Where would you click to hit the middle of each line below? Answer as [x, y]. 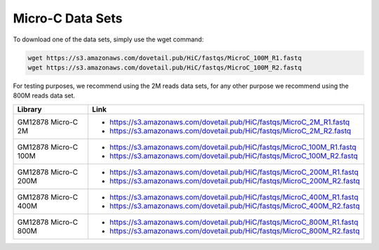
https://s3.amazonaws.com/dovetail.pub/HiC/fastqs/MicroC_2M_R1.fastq [230, 121]
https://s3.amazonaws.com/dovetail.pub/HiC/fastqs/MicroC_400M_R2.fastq [235, 206]
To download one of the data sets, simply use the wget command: [108, 39]
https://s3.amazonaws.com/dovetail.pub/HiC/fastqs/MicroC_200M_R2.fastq [235, 180]
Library [29, 109]
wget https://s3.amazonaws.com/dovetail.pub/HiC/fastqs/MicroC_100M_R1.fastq [165, 58]
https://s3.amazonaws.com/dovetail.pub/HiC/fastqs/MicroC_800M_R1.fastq [234, 222]
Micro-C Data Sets [68, 18]
